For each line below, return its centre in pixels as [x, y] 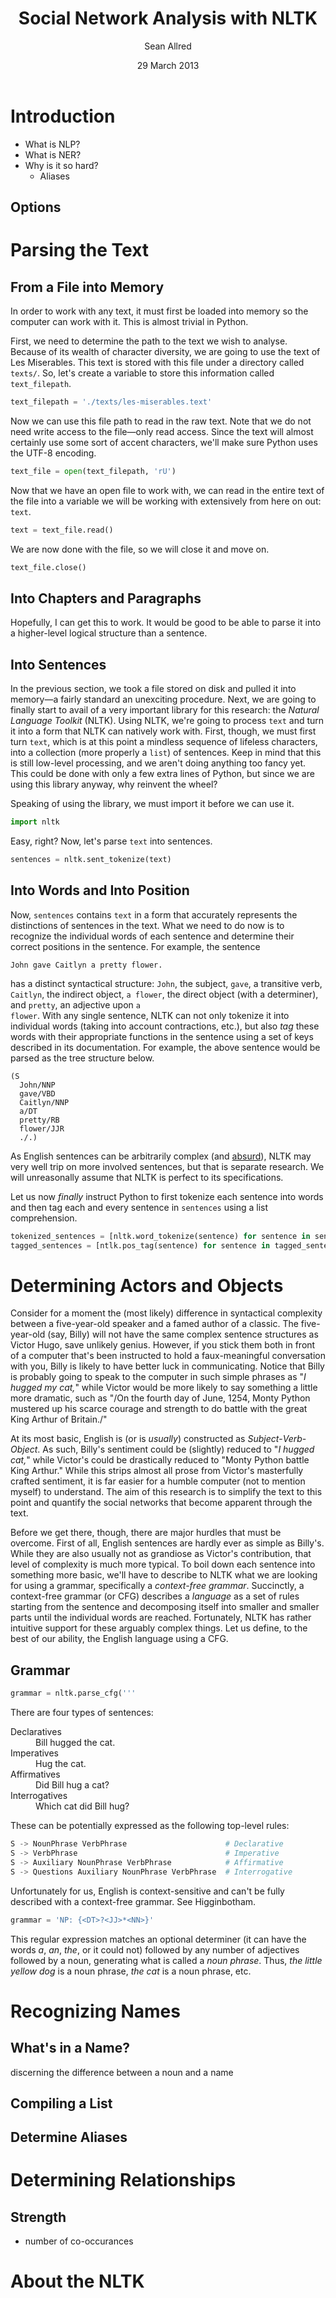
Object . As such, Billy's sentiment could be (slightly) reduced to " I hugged [162, 1449]
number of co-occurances [79, 2241]
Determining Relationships [123, 2180]
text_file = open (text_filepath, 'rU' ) [93, 471]
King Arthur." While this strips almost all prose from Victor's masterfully [157, 1471]
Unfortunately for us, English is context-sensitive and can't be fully [147, 1891]
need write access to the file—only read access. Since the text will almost [162, 431]
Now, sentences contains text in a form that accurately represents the [154, 914]
